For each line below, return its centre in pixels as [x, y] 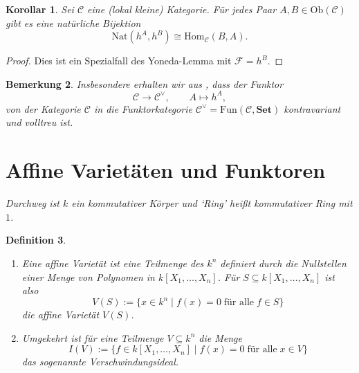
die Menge [220, 337]
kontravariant [312, 108]
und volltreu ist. [39, 122]
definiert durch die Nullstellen [283, 263]
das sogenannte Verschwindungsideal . [100, 362]
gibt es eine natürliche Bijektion [73, 22]
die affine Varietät [61, 315]
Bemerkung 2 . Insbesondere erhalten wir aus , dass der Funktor [145, 83]
